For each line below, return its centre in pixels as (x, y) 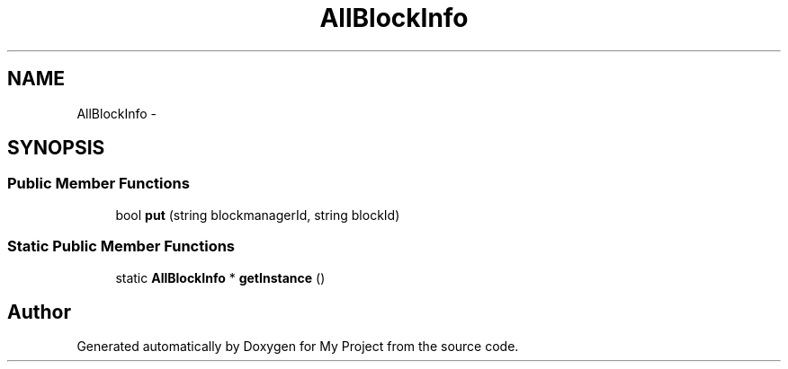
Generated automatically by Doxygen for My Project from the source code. (298, 347)
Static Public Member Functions (121, 246)
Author (39, 312)
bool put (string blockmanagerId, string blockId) (258, 215)
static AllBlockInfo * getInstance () (220, 277)
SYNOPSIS (56, 148)
